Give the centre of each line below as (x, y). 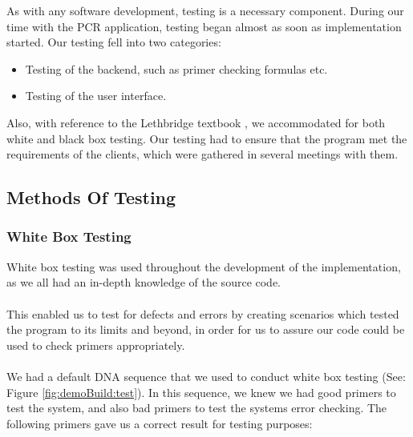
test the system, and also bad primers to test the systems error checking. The (197, 408)
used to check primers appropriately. (96, 345)
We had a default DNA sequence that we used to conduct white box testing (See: (206, 376)
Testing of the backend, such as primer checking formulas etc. (176, 68)
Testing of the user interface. (96, 96)
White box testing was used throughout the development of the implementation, (204, 266)
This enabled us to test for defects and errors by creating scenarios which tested (203, 313)
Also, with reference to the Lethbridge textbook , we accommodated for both (196, 122)
